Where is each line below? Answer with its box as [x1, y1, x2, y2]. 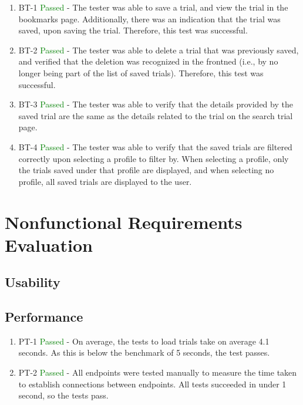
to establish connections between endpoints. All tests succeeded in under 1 [18, 377, 287, 390]
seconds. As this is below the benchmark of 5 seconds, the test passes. [18, 346, 270, 359]
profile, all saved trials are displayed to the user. [18, 175, 192, 187]
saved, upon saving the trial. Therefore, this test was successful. [18, 24, 248, 36]
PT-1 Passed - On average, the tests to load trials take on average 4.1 [18, 335, 270, 347]
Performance [5, 308, 83, 326]
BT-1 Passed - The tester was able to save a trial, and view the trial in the [18, 1, 288, 13]
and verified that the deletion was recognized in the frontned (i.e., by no [18, 55, 278, 67]
